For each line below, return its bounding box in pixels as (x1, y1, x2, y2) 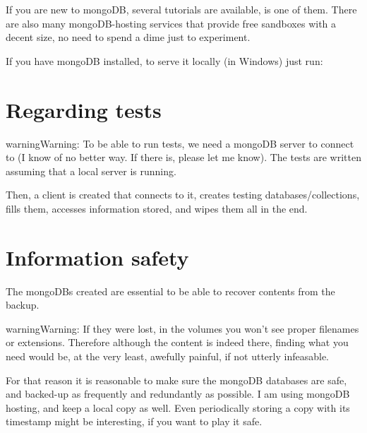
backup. (6, 297, 40, 312)
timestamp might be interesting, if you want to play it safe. (6, 414, 263, 429)
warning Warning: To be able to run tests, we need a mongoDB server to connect (6, 136, 354, 150)
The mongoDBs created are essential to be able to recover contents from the (6, 283, 335, 298)
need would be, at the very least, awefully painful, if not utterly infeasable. (6, 348, 329, 363)
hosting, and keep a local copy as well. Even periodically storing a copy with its (6, 400, 350, 415)
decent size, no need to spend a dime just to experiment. (6, 30, 251, 45)
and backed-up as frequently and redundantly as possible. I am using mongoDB (6, 386, 350, 401)
